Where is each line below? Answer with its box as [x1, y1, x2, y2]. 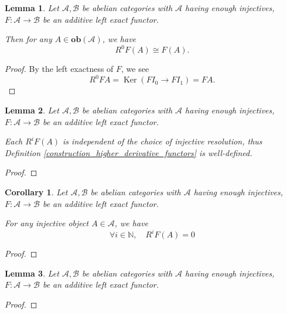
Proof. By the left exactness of [5, 63, 114, 75]
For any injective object [5, 217, 89, 229]
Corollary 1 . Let [5, 185, 68, 198]
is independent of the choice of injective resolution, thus [63, 135, 262, 147]
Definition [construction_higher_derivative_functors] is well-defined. [5, 146, 252, 158]
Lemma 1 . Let [5, 2, 59, 13]
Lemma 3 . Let [5, 267, 59, 279]
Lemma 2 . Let [5, 103, 59, 116]
